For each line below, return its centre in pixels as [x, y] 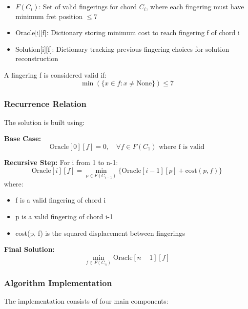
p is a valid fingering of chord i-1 [64, 216]
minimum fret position [49, 16]
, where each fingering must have [195, 6]
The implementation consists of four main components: [86, 301]
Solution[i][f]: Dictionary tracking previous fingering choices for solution [122, 49]
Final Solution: [29, 249]
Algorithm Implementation [58, 282]
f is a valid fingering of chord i [61, 200]
